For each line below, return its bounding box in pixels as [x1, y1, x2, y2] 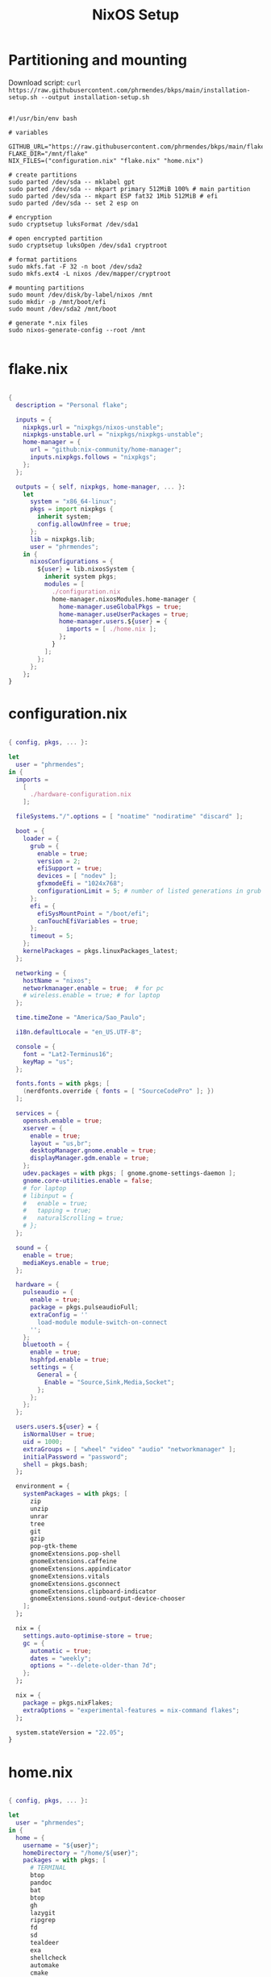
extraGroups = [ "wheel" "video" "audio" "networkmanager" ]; [23, 1445, 236, 1453]
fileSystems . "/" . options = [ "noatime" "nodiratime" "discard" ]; [15, 813, 244, 821]
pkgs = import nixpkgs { [29, 506, 114, 514]
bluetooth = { [23, 1341, 70, 1349]
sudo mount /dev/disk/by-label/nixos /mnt [8, 290, 153, 299]
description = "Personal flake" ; [15, 401, 128, 409]
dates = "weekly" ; [29, 1654, 92, 1663]
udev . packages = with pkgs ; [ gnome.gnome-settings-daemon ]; [23, 1169, 236, 1178]
